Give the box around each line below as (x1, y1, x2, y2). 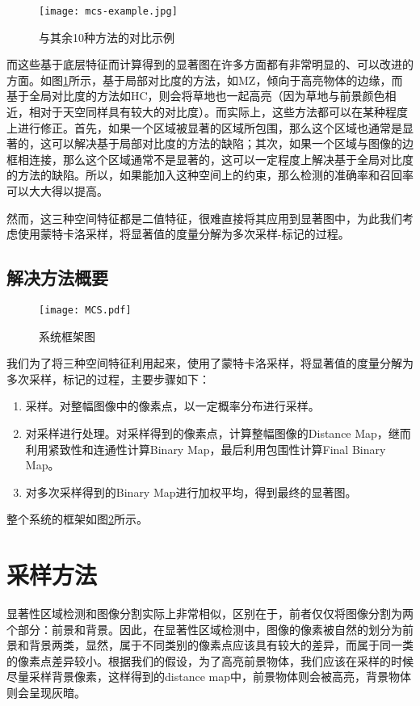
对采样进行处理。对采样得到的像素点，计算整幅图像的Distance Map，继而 (25, 425, 411, 442)
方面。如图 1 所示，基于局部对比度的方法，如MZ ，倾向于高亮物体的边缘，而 (6, 71, 403, 88)
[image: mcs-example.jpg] (39, 6, 178, 17)
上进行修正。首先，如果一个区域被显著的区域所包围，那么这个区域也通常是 (6, 119, 402, 136)
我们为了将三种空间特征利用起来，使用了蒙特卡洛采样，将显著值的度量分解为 (6, 355, 414, 372)
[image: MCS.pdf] (39, 304, 132, 316)
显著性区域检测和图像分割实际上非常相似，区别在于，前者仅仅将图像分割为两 (6, 605, 414, 622)
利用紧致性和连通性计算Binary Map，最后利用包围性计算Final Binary (25, 440, 386, 457)
